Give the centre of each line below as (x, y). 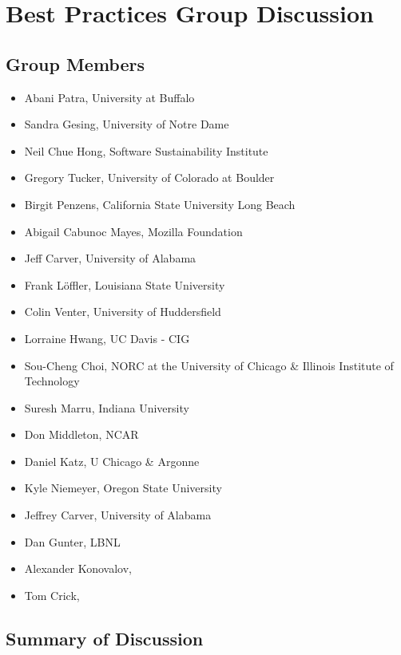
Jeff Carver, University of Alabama (110, 258)
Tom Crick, (52, 595)
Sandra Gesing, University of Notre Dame (127, 124)
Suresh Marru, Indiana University (107, 407)
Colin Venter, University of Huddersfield (123, 312)
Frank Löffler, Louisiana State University (125, 284)
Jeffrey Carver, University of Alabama (118, 515)
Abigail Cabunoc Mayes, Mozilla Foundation (133, 231)
